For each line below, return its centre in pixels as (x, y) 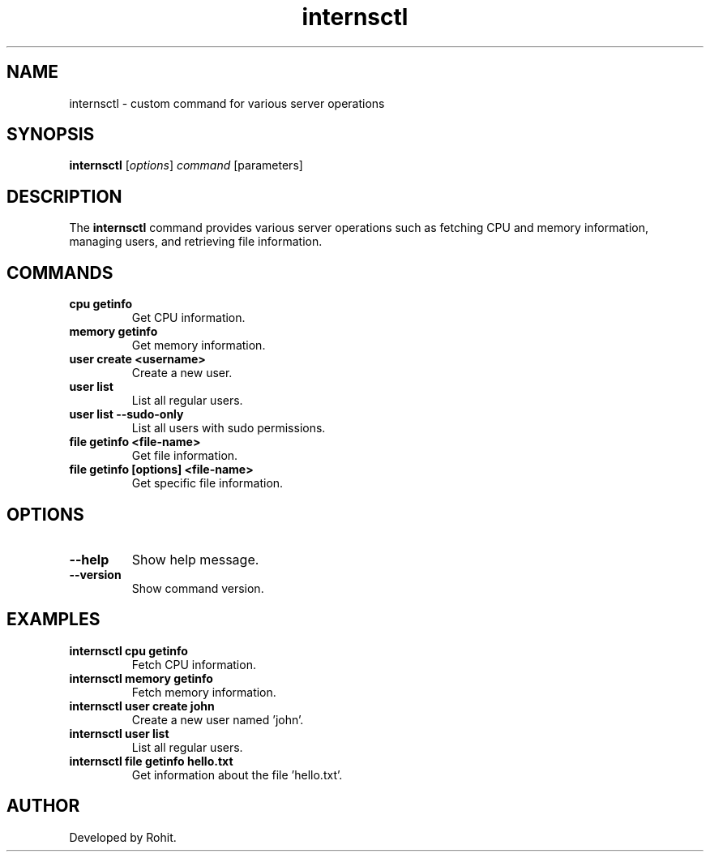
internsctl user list (119, 733)
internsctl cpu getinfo (128, 650)
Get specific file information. (207, 483)
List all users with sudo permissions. (229, 428)
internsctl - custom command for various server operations (227, 103)
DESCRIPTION (64, 196)
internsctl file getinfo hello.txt (151, 761)
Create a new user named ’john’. (218, 719)
